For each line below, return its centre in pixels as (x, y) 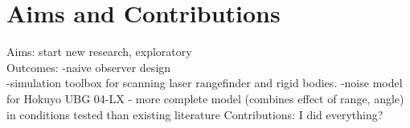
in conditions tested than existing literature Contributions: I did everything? (195, 114)
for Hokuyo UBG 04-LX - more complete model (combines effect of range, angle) (205, 98)
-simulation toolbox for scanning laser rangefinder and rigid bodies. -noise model (205, 83)
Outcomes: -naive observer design (89, 67)
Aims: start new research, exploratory (99, 52)
